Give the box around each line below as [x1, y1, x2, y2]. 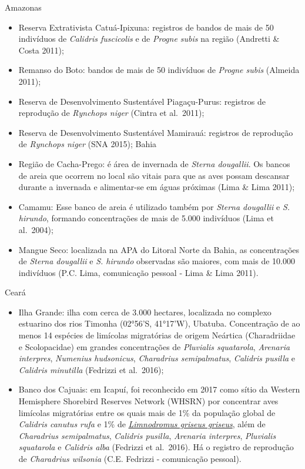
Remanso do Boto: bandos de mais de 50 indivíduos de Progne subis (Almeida [18, 64, 300, 76]
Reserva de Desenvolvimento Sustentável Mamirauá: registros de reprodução [18, 126, 293, 138]
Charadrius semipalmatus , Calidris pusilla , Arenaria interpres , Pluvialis [18, 429, 276, 441]
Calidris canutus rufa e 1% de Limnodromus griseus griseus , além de [18, 418, 266, 430]
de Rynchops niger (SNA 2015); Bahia [18, 138, 157, 150]
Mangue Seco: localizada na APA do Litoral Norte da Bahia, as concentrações [18, 243, 300, 255]
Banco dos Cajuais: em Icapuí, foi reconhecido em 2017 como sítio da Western [18, 383, 300, 395]
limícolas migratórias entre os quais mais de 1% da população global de [18, 406, 276, 418]
